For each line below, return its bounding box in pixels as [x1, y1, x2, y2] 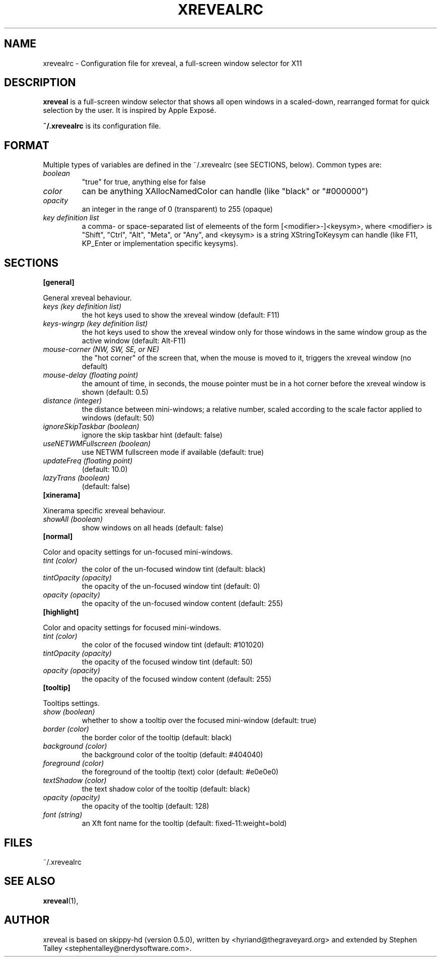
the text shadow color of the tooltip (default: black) [82, 785, 250, 794]
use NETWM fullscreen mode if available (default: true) [82, 448, 264, 457]
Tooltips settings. [43, 699, 100, 708]
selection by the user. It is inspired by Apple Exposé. [43, 106, 216, 115]
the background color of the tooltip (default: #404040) [82, 750, 263, 759]
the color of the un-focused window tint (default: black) [82, 565, 266, 574]
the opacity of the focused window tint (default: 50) [82, 657, 253, 667]
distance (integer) [43, 396, 102, 405]
